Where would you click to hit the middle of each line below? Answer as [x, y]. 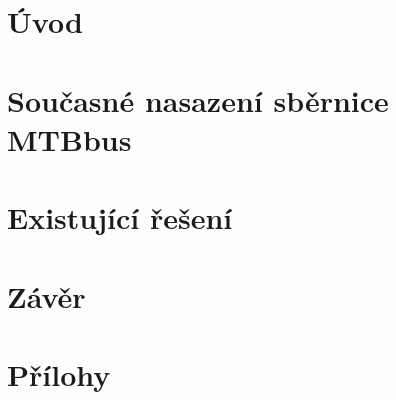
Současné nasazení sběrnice [198, 99]
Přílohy [59, 373]
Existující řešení [120, 217]
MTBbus [69, 138]
